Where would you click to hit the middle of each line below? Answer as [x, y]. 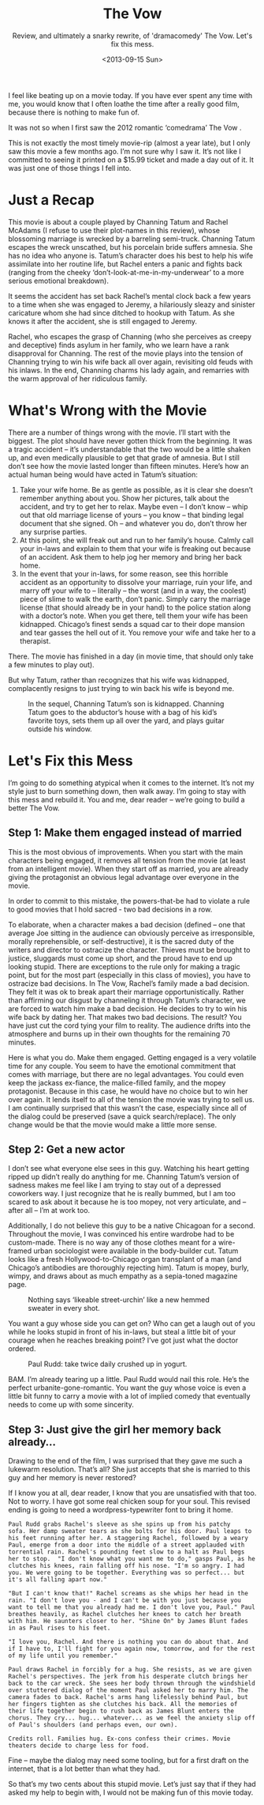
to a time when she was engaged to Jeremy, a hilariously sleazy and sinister [132, 304]
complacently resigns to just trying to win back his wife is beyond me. [121, 688]
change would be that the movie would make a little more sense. [113, 1124]
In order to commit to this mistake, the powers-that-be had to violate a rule [129, 901]
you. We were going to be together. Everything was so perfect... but [126, 1573]
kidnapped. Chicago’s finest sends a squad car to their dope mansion [132, 624]
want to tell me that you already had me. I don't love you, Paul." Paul [132, 1607]
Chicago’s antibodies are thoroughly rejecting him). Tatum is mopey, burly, [129, 1268]
